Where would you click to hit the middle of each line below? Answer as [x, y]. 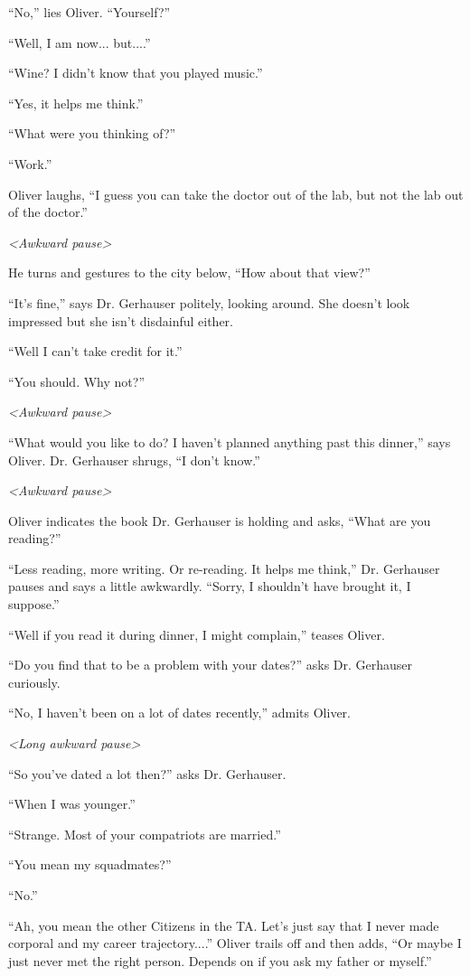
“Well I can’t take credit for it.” [95, 351]
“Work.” [30, 163]
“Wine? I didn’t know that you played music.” [136, 73]
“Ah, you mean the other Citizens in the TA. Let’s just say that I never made [224, 925]
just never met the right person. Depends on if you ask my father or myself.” [220, 960]
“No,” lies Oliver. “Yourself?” [89, 12]
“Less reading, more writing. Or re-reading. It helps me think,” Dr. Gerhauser [224, 568]
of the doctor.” [48, 212]
